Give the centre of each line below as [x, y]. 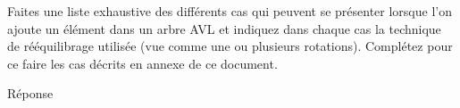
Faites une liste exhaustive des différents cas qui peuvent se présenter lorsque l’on [230, 11]
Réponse [30, 93]
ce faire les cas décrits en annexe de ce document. [142, 63]
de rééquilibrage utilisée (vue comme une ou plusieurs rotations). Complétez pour [230, 46]
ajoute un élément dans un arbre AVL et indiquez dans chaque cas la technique [224, 28]
